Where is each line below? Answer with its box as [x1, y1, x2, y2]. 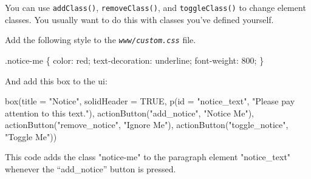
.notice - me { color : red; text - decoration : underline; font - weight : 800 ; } [5, 53, 264, 66]
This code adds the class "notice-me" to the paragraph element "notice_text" [5, 150, 291, 163]
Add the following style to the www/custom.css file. [5, 33, 196, 46]
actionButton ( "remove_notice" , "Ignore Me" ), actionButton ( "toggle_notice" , [5, 118, 289, 131]
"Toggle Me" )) [5, 130, 57, 143]
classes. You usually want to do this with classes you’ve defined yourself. [5, 13, 274, 25]
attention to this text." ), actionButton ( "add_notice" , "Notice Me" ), [5, 106, 254, 119]
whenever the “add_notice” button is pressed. [5, 163, 176, 175]
